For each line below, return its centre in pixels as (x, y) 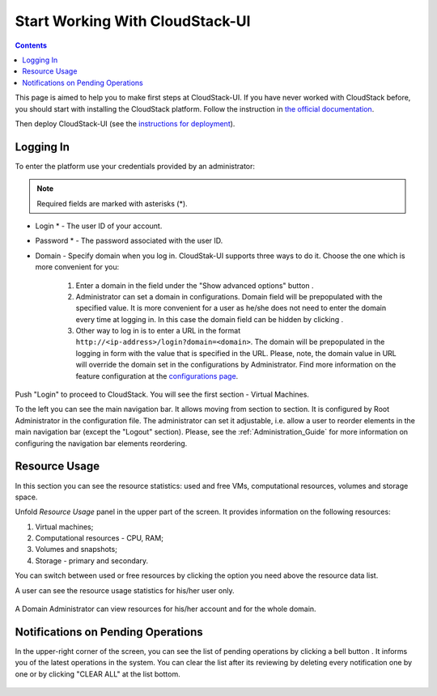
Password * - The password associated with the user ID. (129, 241)
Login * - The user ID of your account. (99, 226)
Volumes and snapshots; (76, 550)
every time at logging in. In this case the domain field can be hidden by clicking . (210, 319)
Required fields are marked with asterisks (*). (112, 203)
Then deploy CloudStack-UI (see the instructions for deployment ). (125, 123)
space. (26, 497)
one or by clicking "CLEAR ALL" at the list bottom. (98, 674)
